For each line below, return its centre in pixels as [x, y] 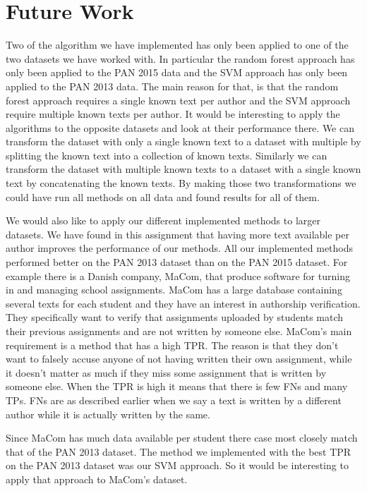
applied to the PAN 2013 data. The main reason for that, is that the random [172, 86]
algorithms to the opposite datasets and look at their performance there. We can [180, 127]
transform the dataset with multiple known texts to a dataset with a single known [183, 169]
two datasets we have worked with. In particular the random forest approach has [180, 58]
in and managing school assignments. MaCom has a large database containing [174, 290]
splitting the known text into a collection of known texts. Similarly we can [167, 155]
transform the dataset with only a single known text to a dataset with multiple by [183, 141]
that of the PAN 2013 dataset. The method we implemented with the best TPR [179, 451]
